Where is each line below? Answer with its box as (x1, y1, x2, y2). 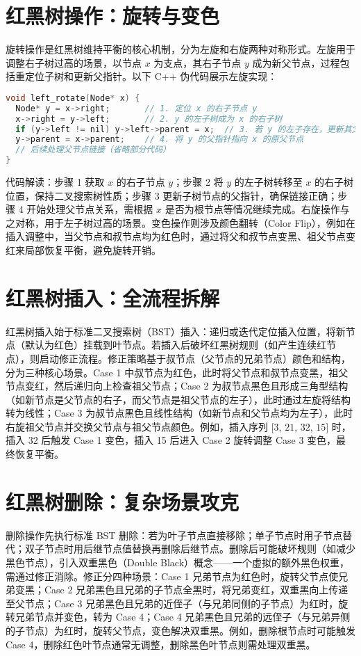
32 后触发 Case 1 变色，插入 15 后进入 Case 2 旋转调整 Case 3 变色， (28, 433, 337, 447)
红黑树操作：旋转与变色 (6, 1, 220, 30)
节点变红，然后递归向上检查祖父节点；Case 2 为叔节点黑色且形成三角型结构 (6, 378, 349, 393)
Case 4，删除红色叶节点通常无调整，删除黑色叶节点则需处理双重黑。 (6, 637, 316, 651)
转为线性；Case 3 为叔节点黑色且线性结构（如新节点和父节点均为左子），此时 (6, 406, 353, 420)
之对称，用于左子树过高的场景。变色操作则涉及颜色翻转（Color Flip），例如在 (6, 215, 355, 230)
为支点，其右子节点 (153, 55, 242, 70)
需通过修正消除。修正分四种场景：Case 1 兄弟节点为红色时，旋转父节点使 (6, 568, 339, 583)
